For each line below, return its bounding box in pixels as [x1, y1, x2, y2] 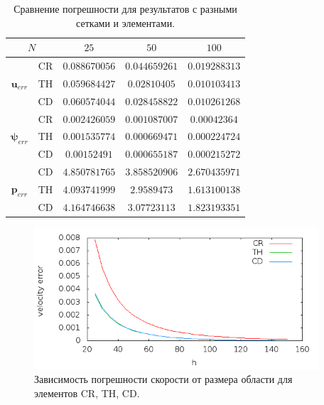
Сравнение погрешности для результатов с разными [13, 1, 237, 16]
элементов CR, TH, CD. [34, 386, 140, 401]
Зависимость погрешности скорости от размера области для [34, 372, 293, 387]
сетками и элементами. [76, 15, 175, 30]
